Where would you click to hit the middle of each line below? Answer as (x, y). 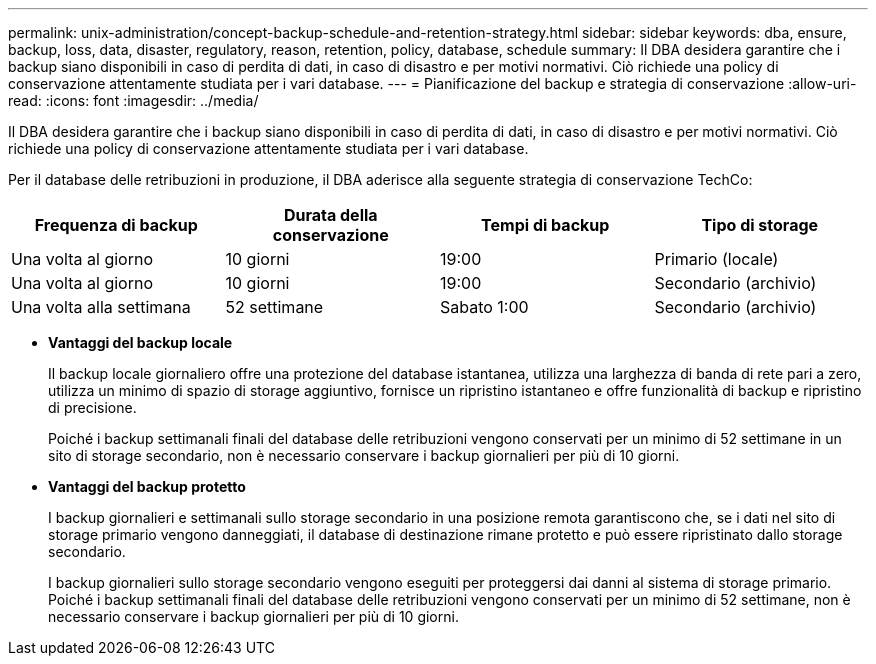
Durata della (330, 215)
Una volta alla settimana (101, 307)
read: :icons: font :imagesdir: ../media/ (133, 100)
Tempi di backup (545, 225)
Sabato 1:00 (484, 307)
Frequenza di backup (116, 225)
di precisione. (92, 407)
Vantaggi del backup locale (140, 342)
